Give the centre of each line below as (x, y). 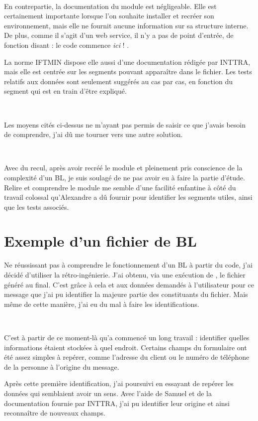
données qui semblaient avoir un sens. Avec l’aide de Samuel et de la (108, 393)
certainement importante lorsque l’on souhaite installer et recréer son (109, 16)
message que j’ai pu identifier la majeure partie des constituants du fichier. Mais (126, 294)
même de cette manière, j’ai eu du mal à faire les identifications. (102, 304)
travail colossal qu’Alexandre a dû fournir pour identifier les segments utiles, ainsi (128, 197)
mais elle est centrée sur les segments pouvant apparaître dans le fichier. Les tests (128, 71)
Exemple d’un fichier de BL (100, 241)
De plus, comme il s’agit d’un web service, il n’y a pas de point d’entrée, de (119, 35)
